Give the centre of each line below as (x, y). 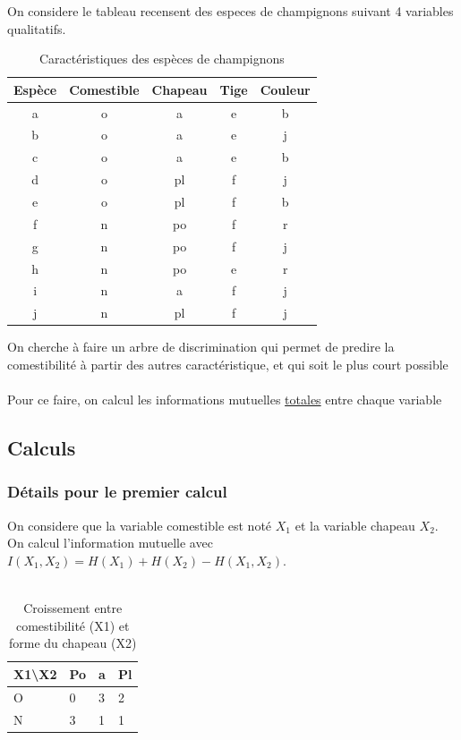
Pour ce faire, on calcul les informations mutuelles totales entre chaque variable (225, 400)
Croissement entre (73, 608)
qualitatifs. (37, 28)
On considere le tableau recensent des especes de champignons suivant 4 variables (230, 11)
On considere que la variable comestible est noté (140, 525)
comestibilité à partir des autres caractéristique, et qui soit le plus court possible (228, 364)
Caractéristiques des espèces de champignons (162, 59)
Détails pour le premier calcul (117, 492)
